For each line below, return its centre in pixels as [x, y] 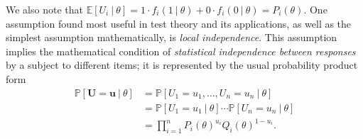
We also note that [44, 9]
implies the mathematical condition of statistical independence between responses [181, 51]
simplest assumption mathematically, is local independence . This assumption [172, 37]
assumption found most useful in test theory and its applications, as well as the [179, 23]
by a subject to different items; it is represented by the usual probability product [182, 65]
